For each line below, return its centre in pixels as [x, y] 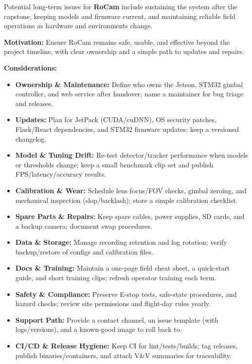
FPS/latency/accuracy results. [61, 174]
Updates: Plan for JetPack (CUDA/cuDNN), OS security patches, [116, 119]
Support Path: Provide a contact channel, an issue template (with [117, 319]
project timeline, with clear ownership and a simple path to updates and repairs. [124, 51]
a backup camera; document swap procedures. [84, 226]
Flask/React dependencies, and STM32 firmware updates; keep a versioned [127, 129]
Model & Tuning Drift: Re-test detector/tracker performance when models [132, 155]
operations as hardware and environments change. [78, 26]
